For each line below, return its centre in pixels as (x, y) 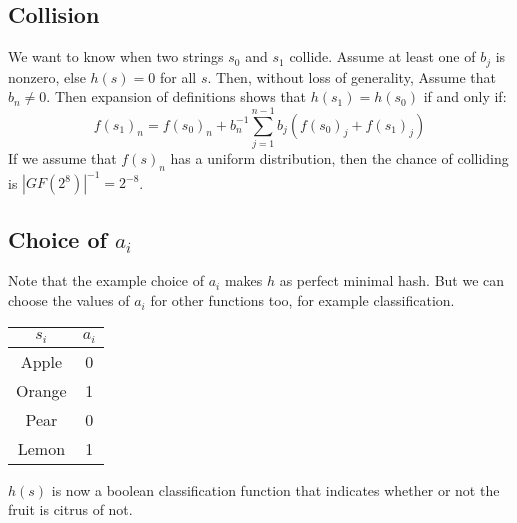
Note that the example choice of (106, 280)
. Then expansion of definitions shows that (176, 96)
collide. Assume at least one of (382, 56)
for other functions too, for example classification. (302, 300)
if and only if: (465, 96)
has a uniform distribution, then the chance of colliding (339, 157)
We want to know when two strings (116, 56)
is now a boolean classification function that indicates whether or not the (275, 489)
